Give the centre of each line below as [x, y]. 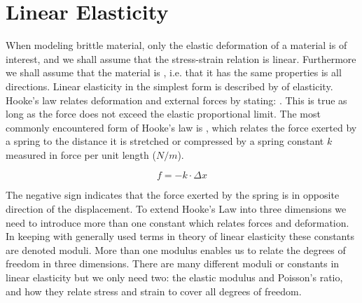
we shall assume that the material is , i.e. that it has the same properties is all [174, 72]
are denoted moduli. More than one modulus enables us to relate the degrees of [176, 249]
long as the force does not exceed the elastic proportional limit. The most [163, 114]
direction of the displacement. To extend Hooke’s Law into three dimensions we [176, 209]
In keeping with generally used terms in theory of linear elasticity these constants [180, 236]
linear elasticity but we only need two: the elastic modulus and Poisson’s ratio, [174, 277]
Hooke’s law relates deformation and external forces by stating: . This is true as [176, 100]
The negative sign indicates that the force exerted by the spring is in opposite [173, 195]
